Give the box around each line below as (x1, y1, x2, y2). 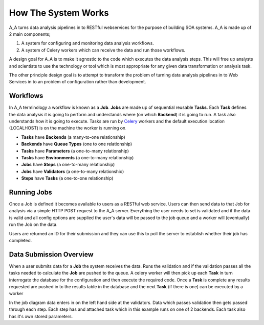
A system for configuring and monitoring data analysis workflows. (21, 40, 154, 46)
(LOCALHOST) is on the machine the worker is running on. (9, 125, 127, 131)
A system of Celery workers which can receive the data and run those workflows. (21, 47, 186, 53)
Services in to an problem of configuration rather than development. (9, 79, 146, 85)
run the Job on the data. (9, 222, 58, 227)
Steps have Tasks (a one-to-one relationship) (21, 175, 113, 181)
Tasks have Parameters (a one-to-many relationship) (21, 148, 129, 154)
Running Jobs (9, 188, 52, 196)
